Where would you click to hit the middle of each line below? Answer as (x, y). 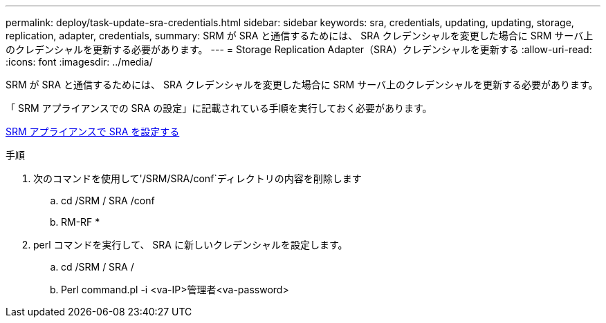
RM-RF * (81, 222)
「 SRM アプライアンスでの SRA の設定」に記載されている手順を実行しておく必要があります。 (219, 108)
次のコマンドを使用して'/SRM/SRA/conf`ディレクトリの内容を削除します (198, 178)
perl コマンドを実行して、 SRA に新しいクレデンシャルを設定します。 (191, 245)
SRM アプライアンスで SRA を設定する (93, 131)
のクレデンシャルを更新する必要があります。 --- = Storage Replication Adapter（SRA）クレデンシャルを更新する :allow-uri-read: (299, 49)
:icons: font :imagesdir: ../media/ (79, 62)
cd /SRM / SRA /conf (108, 200)
